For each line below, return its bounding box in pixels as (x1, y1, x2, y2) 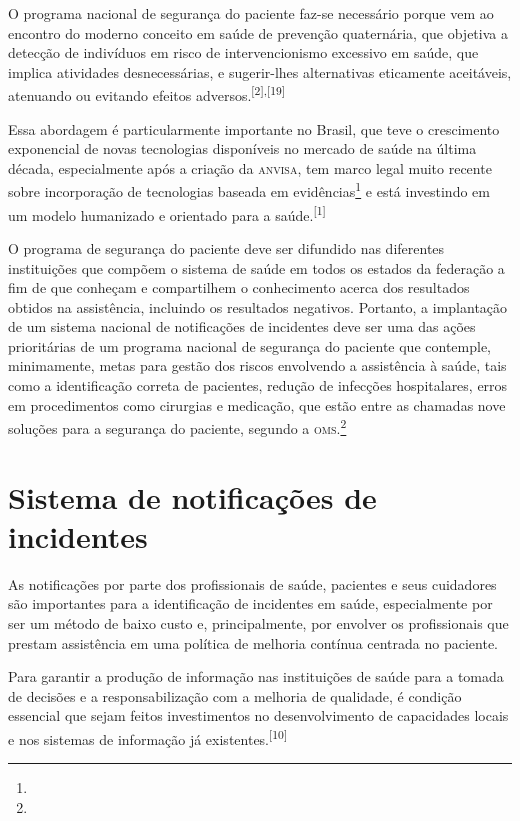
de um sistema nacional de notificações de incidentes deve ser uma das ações (8, 316, 476, 337)
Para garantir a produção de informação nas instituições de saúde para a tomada (8, 666, 504, 687)
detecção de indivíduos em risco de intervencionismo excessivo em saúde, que (8, 42, 479, 63)
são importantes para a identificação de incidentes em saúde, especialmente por (8, 593, 493, 614)
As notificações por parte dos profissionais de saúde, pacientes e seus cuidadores (8, 573, 497, 594)
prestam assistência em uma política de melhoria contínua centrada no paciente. (8, 632, 498, 653)
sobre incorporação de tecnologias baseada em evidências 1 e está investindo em (8, 178, 490, 202)
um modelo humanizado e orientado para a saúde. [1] (8, 201, 326, 225)
